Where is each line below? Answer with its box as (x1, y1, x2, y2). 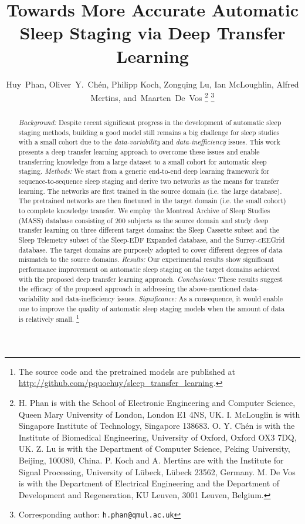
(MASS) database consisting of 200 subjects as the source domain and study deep (18, 215, 269, 225)
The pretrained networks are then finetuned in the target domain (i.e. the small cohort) (18, 196, 286, 206)
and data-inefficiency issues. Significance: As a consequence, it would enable (52, 293, 283, 303)
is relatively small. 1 (18, 313, 80, 324)
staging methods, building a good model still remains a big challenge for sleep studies (18, 127, 280, 137)
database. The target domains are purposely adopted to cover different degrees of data (18, 244, 283, 254)
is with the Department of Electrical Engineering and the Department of (18, 477, 280, 489)
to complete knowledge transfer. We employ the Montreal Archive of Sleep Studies (18, 206, 270, 216)
